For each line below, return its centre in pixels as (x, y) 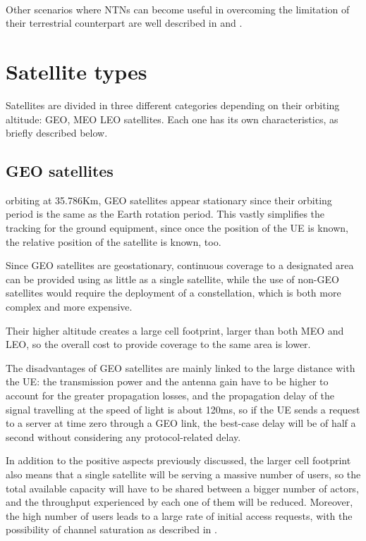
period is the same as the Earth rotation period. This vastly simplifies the (165, 214)
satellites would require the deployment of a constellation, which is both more (173, 293)
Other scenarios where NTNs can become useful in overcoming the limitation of (178, 9)
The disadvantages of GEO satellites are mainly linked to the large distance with (181, 367)
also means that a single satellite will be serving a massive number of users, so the (183, 474)
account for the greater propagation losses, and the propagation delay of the (170, 396)
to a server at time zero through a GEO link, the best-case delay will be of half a (181, 423)
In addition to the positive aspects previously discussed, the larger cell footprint (178, 460)
